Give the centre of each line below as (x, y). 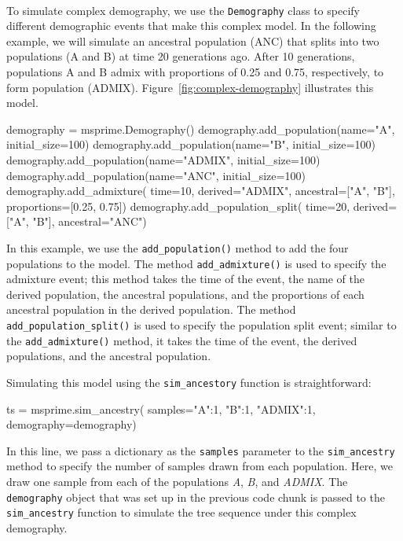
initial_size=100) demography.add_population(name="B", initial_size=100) (191, 144)
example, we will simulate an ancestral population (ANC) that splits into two (193, 40)
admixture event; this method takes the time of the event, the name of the (185, 279)
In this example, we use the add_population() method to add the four (178, 247)
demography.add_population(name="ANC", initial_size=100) (156, 175)
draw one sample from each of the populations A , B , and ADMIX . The (177, 482)
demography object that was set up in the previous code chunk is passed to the (196, 497)
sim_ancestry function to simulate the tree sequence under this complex (181, 512)
